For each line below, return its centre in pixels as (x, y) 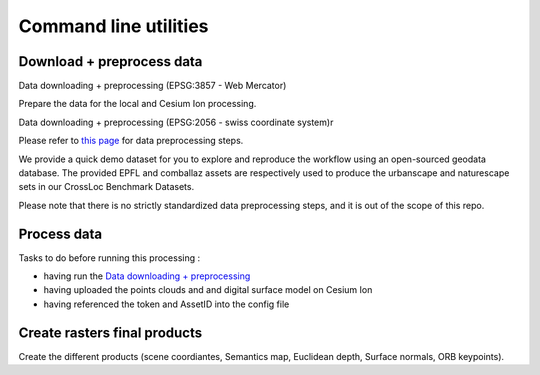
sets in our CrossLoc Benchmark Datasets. (106, 187)
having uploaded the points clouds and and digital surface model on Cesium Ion (208, 290)
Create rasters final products (110, 332)
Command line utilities (113, 26)
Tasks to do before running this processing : (109, 257)
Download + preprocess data (110, 61)
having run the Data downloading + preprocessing (147, 276)
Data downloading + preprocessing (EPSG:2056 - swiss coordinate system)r (176, 122)
